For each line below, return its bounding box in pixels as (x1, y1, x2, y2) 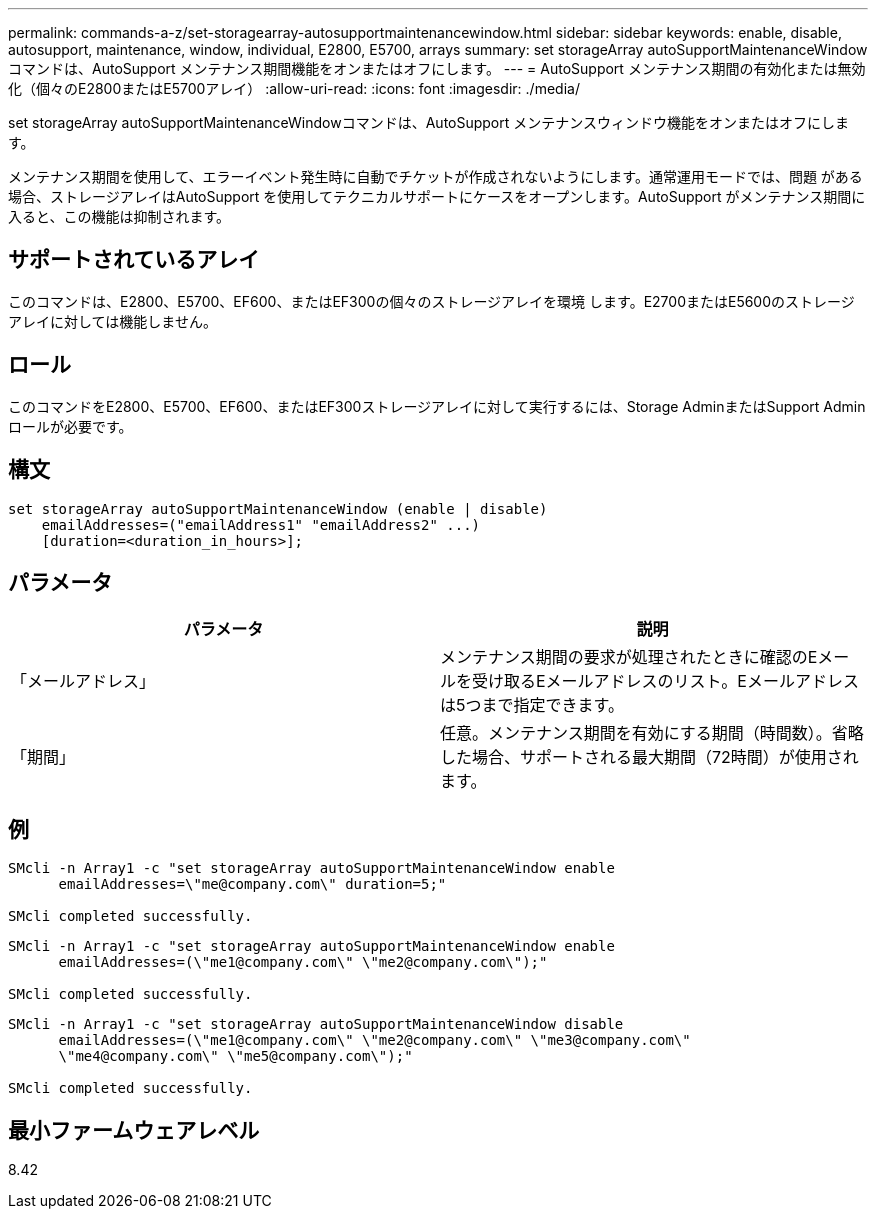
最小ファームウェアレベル (8, 1117, 260, 1143)
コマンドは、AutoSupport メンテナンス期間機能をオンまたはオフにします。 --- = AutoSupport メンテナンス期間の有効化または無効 (8, 60, 866, 77)
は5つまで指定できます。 (440, 695, 624, 716)
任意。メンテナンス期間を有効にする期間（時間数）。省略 (440, 723, 864, 744)
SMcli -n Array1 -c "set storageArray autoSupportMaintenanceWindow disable (8, 1016, 624, 1033)
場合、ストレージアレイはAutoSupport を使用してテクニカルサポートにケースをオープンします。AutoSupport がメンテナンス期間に (8, 188, 866, 205)
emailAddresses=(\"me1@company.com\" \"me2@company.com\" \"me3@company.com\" (58, 1032, 691, 1049)
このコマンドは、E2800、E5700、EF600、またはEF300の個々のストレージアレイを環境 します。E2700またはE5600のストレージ (8, 292, 855, 310)
